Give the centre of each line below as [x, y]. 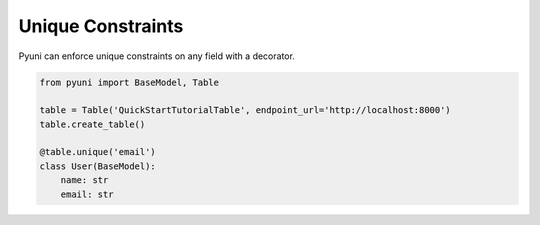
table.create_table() [92, 124]
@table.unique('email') [98, 152]
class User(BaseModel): [98, 166]
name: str [84, 180]
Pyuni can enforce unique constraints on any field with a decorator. [156, 56]
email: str [87, 194]
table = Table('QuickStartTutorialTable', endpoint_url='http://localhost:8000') [245, 110]
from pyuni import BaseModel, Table [129, 82]
